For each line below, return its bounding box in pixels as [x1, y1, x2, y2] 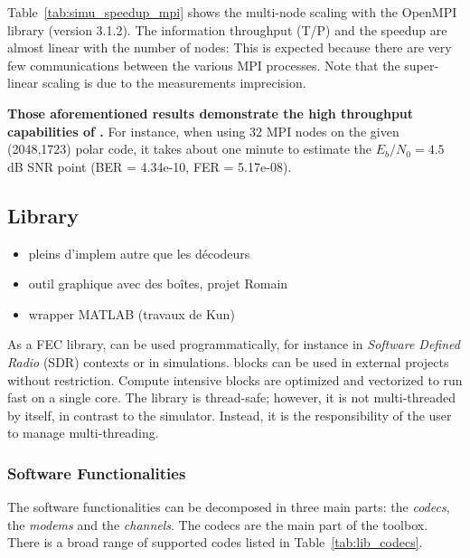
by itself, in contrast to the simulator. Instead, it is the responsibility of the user [7, 405, 452, 424]
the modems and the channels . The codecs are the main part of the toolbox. [7, 515, 428, 534]
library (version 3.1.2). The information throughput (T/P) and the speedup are [7, 20, 447, 39]
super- [404, 55, 439, 74]
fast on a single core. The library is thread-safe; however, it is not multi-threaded [7, 388, 456, 407]
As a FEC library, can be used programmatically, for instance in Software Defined [7, 335, 460, 354]
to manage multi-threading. [7, 423, 159, 442]
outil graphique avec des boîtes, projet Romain [28, 274, 288, 293]
